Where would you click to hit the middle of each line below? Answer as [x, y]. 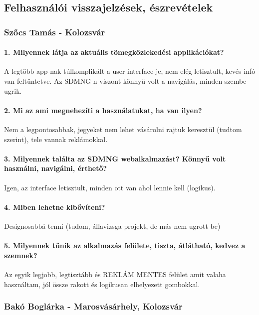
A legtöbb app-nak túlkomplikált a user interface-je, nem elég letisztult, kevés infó [130, 71]
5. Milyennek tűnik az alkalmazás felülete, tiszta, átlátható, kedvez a [125, 245]
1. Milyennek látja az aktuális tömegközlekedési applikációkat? [114, 52]
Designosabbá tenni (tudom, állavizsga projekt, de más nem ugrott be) [112, 226]
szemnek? [21, 255]
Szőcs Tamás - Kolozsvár [55, 32]
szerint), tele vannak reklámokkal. [56, 139]
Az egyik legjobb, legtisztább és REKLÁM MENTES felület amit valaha [115, 274]
